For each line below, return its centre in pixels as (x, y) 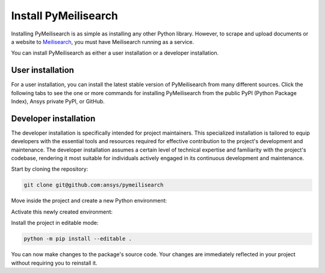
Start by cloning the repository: (50, 169)
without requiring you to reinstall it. (54, 263)
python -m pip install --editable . (78, 239)
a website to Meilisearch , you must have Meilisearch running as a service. (103, 41)
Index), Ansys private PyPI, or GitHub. (58, 102)
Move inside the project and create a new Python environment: (89, 201)
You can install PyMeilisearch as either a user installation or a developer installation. (115, 53)
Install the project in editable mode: (55, 223)
